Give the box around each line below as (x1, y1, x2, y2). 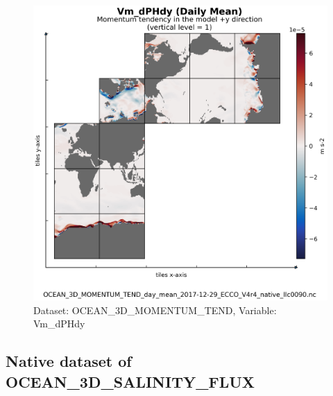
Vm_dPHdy (33, 316, 85, 331)
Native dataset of (6, 350, 132, 372)
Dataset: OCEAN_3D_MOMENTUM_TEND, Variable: (33, 302, 277, 317)
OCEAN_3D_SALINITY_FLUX (6, 370, 255, 392)
